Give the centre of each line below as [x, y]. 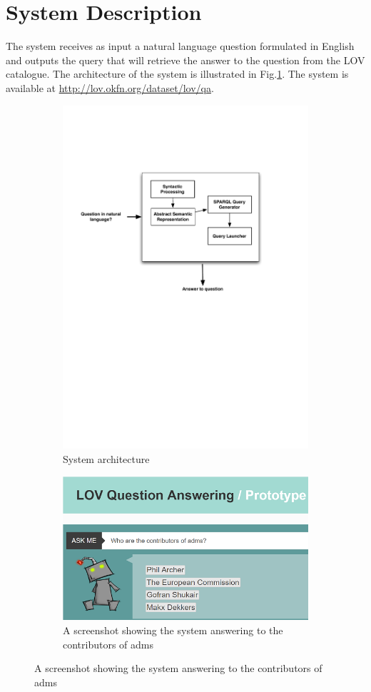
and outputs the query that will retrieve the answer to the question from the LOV [185, 60]
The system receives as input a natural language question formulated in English [180, 46]
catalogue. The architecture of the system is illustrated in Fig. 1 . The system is [177, 74]
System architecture [106, 458]
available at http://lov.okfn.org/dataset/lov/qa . [110, 87]
